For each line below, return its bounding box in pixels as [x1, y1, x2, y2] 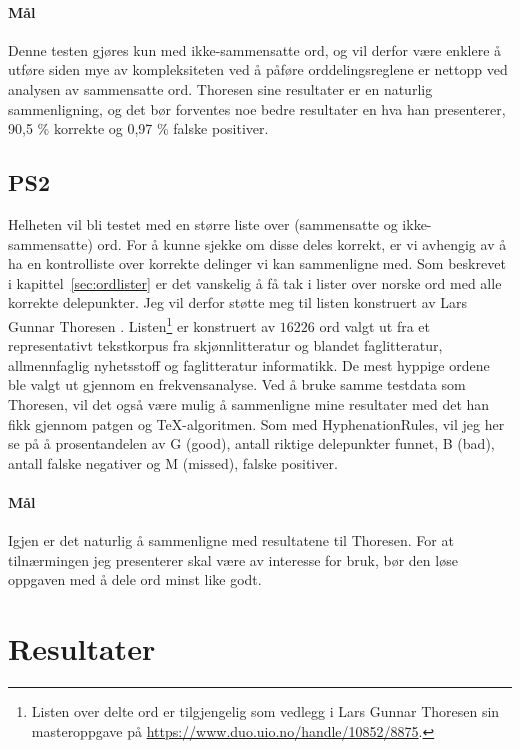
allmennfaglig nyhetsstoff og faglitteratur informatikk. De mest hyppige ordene [8, 354, 490, 375]
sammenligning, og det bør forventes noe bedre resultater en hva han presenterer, [8, 98, 506, 119]
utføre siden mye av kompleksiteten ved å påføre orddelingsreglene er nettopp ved [8, 59, 508, 80]
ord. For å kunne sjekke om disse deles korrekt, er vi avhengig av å [97, 233, 507, 254]
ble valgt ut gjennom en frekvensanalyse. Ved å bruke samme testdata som [8, 374, 466, 395]
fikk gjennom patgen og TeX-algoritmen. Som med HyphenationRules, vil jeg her [8, 413, 505, 434]
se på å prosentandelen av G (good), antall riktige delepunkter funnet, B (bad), [8, 433, 495, 454]
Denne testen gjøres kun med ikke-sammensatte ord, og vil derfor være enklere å [8, 39, 502, 60]
